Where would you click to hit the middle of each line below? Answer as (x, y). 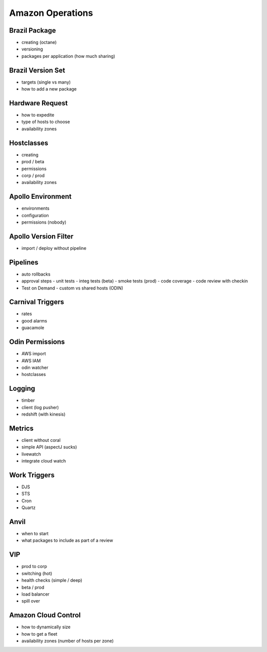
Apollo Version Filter (41, 236)
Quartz (28, 508)
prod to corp (34, 566)
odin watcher (35, 367)
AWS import (34, 354)
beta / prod (33, 587)
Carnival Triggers (37, 302)
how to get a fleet (40, 634)
